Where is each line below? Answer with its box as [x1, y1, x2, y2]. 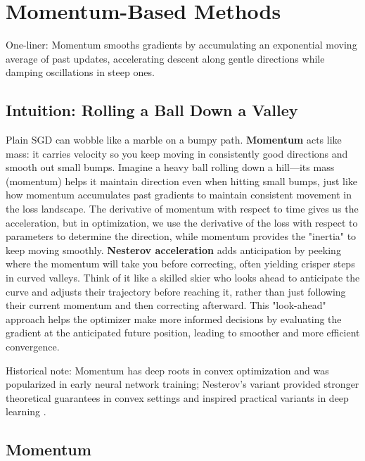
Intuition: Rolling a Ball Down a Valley [6, 99, 298, 121]
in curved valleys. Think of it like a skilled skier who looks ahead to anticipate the [6, 270, 360, 285]
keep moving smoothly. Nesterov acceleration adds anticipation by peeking [6, 242, 341, 257]
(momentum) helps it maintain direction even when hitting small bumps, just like [6, 173, 358, 188]
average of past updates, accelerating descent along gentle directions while [6, 51, 325, 65]
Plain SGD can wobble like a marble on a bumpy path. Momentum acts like [6, 132, 342, 147]
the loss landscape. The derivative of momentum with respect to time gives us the [6, 201, 359, 216]
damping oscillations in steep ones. [6, 65, 155, 80]
